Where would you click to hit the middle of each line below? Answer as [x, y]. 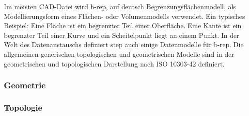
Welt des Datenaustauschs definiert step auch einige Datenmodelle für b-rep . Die [124, 44]
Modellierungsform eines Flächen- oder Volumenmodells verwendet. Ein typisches [124, 16]
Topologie [23, 107]
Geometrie [25, 85]
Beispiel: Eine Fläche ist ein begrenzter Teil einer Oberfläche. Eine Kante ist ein [123, 25]
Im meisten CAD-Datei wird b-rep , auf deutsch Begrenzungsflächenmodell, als [120, 6]
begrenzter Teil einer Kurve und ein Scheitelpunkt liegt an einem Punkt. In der [122, 35]
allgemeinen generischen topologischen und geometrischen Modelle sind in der [119, 54]
